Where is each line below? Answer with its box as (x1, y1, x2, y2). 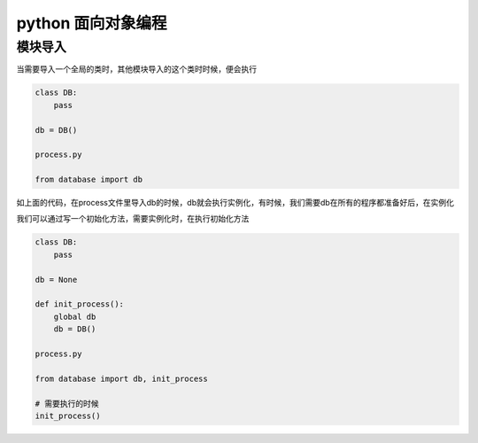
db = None (35, 275, 78, 284)
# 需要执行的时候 (35, 399, 99, 408)
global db (53, 311, 96, 322)
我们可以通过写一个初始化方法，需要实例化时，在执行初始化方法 (16, 214, 250, 224)
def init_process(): (35, 299, 124, 309)
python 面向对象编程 (16, 13, 167, 33)
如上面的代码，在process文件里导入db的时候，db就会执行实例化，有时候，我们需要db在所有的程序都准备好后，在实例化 (16, 198, 455, 208)
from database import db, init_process (35, 373, 208, 384)
